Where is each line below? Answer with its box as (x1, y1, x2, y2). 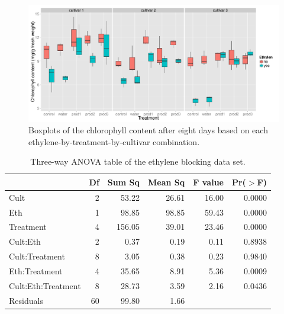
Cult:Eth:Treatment (9, 279, 81, 291)
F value (193, 175, 224, 188)
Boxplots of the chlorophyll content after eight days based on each (28, 124, 268, 136)
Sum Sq (107, 175, 140, 188)
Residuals (9, 294, 43, 306)
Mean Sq (147, 175, 185, 188)
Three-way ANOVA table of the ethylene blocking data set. (30, 155, 246, 168)
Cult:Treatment (9, 250, 65, 262)
